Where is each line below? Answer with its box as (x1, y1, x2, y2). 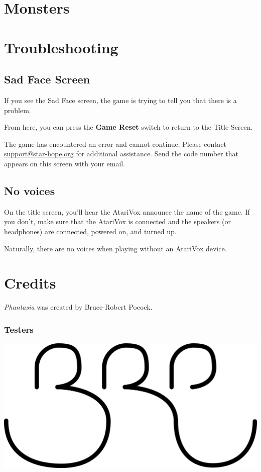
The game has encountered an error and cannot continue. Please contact (4, 138, 227, 149)
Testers (4, 323, 34, 335)
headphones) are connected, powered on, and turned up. (4, 226, 177, 236)
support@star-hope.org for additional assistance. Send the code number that (4, 148, 238, 159)
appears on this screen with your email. (4, 158, 125, 168)
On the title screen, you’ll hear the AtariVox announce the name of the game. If (4, 206, 250, 217)
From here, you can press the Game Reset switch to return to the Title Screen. (4, 122, 253, 132)
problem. (4, 105, 31, 115)
